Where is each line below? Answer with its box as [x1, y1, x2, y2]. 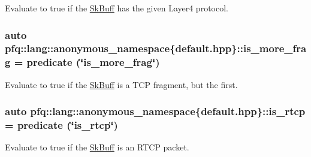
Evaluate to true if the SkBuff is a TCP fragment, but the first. [5, 78, 238, 90]
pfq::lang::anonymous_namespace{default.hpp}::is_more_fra [5, 41, 307, 56]
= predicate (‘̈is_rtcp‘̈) [5, 117, 118, 132]
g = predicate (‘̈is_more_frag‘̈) [5, 55, 160, 70]
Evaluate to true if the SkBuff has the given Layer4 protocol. [5, 2, 228, 14]
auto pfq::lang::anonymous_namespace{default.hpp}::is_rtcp [5, 104, 306, 119]
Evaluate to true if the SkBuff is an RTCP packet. [5, 141, 189, 153]
